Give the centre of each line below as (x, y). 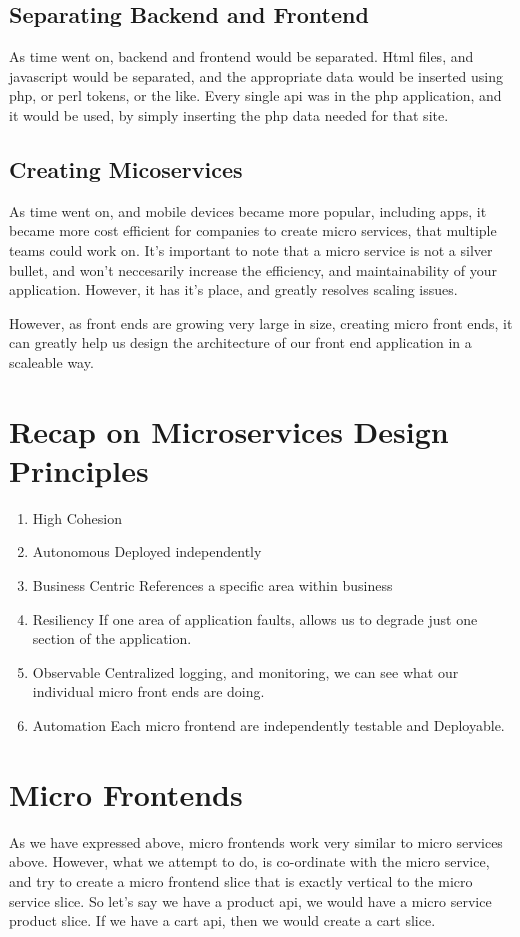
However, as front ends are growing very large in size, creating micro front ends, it (261, 322)
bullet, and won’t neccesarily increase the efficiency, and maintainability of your (253, 269)
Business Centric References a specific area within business (212, 585)
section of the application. (112, 638)
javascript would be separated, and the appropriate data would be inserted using (256, 75)
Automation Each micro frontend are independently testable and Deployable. (268, 725)
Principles (79, 469)
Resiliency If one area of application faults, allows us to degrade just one (255, 618)
